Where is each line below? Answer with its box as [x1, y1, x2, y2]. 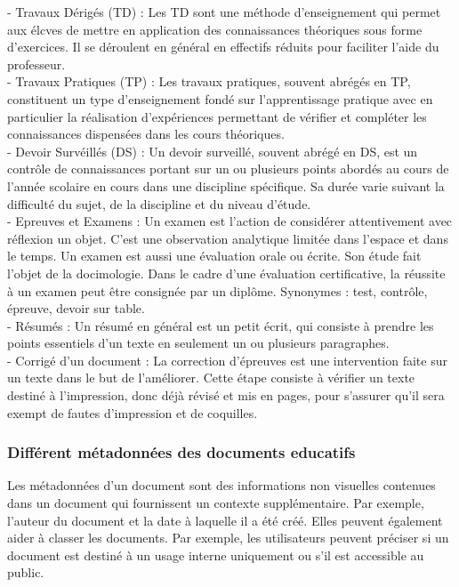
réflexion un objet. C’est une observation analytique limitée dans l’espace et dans [7, 229, 448, 247]
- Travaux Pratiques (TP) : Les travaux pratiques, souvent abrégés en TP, [7, 72, 411, 91]
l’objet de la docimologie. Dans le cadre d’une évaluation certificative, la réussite [7, 263, 446, 282]
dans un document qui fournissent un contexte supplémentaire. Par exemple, [7, 494, 424, 512]
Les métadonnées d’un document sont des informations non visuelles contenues [7, 476, 436, 495]
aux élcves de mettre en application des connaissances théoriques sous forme [7, 20, 423, 38]
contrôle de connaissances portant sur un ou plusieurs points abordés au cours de [7, 159, 449, 178]
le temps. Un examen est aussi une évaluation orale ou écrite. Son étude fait [7, 246, 422, 265]
